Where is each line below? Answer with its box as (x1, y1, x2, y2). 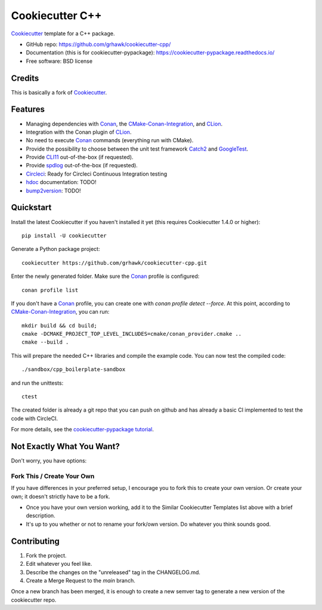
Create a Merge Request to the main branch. (26, 577, 135, 584)
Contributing (11, 536, 60, 546)
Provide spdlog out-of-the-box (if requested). (26, 162, 138, 169)
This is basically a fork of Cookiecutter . (11, 88, 107, 96)
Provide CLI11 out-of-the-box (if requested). (26, 154, 134, 161)
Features (11, 105, 45, 115)
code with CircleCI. (11, 415, 58, 422)
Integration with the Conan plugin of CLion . (26, 128, 132, 136)
